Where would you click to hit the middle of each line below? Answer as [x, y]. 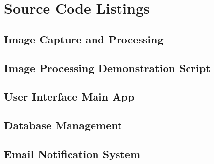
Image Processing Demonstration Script [107, 68]
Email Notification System [72, 154]
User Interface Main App [69, 96]
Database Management [63, 125]
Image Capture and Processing [84, 39]
